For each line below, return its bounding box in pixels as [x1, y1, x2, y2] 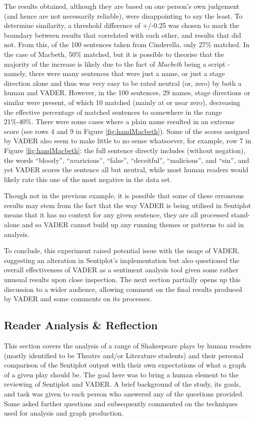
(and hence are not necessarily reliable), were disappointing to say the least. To [4, 10, 243, 21]
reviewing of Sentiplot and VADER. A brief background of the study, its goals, [4, 379, 241, 389]
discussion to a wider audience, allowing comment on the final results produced [4, 284, 242, 294]
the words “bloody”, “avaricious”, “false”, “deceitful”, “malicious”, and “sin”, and [4, 155, 250, 165]
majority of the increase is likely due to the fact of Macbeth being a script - [4, 58, 230, 69]
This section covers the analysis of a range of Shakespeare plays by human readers [4, 341, 252, 351]
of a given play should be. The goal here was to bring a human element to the [4, 369, 239, 379]
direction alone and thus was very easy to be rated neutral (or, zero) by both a [4, 78, 242, 88]
